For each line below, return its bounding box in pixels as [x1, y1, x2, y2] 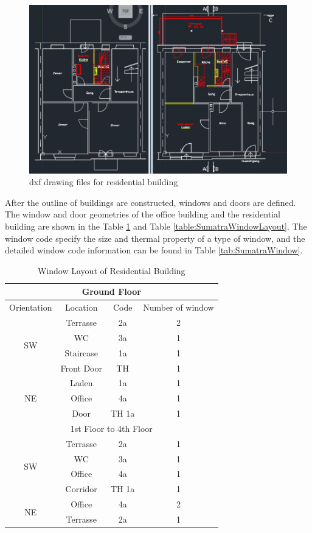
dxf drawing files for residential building [29, 175, 178, 188]
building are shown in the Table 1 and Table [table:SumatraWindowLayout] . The [5, 219, 307, 232]
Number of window [143, 301, 214, 314]
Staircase [64, 346, 98, 359]
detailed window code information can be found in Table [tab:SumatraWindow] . [5, 244, 303, 256]
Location [64, 301, 98, 314]
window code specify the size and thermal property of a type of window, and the [5, 231, 305, 244]
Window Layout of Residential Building [38, 264, 185, 277]
